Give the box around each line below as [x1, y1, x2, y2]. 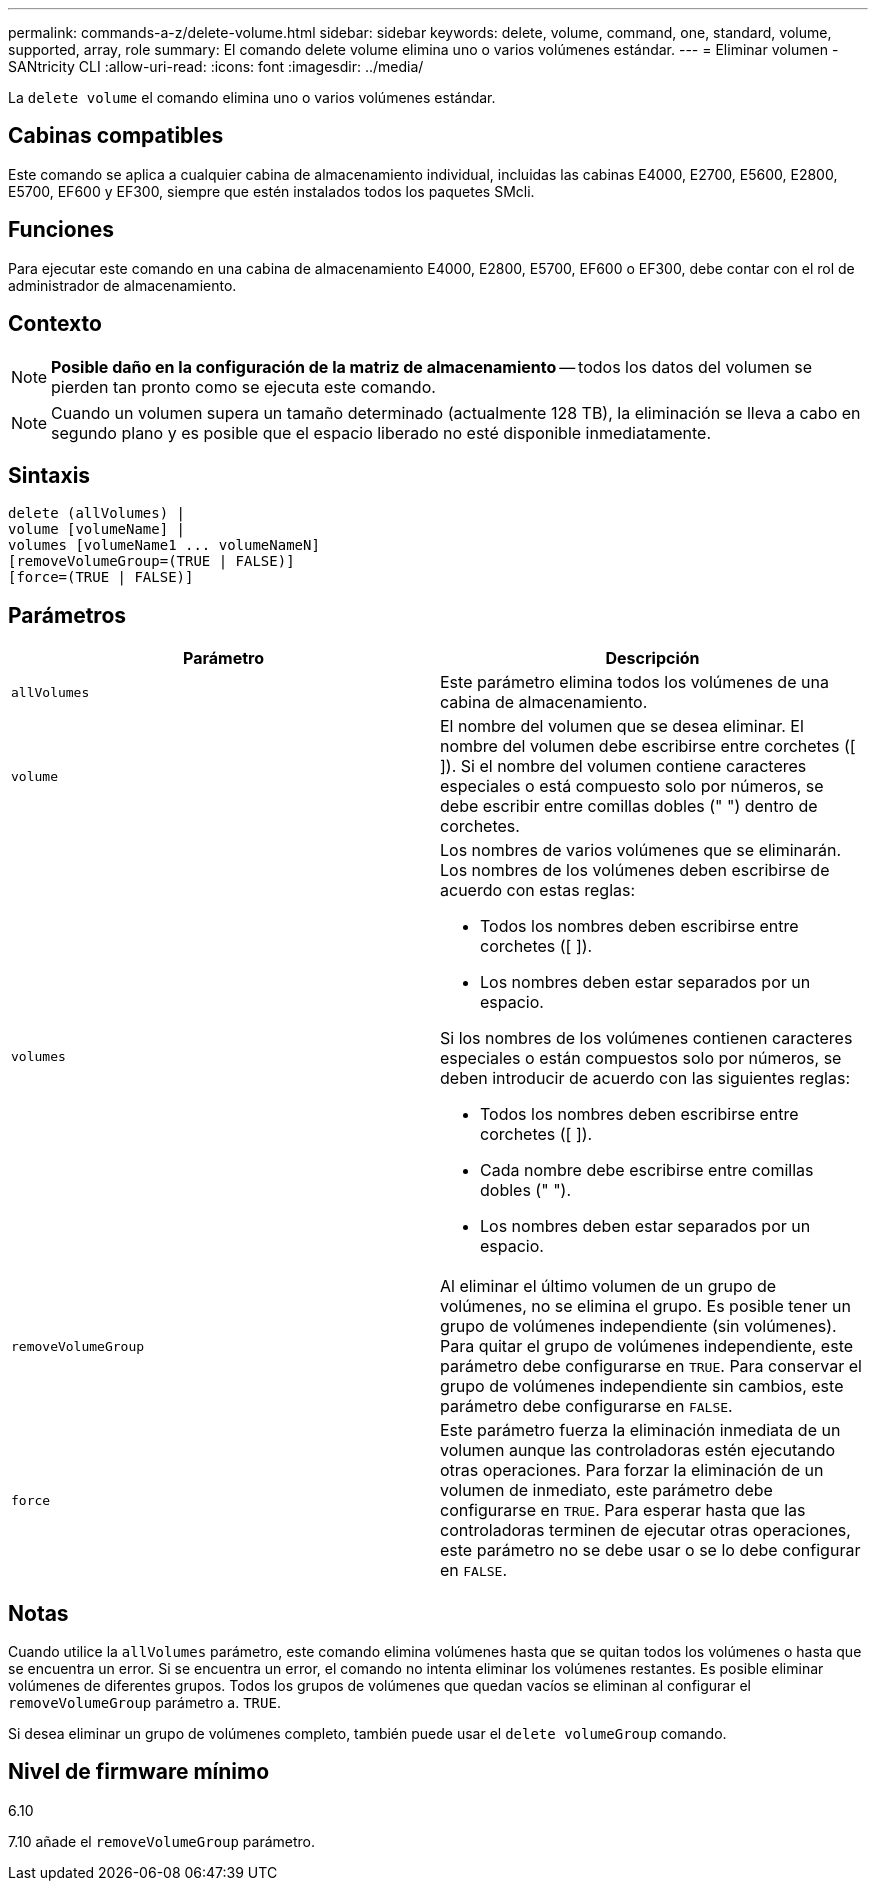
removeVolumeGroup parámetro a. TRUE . [8, 1694, 281, 1712]
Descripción [605, 648, 700, 669]
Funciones [8, 217, 115, 243]
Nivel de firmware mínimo [8, 1759, 270, 1785]
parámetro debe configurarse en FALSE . [440, 1396, 733, 1417]
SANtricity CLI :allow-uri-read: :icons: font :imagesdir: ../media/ [8, 58, 424, 75]
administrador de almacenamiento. [8, 276, 237, 294]
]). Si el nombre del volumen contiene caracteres [440, 756, 807, 777]
